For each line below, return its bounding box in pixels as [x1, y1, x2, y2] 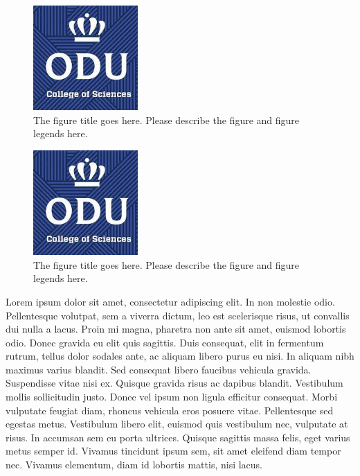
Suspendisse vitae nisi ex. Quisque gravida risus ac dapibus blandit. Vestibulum [6, 376, 343, 390]
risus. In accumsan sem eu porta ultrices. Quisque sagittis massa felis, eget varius [6, 430, 350, 444]
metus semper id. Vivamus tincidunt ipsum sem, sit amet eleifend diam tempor [6, 443, 341, 458]
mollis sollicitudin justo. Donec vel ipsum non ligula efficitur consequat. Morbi [6, 389, 338, 404]
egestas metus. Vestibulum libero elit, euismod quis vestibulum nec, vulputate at [6, 416, 348, 431]
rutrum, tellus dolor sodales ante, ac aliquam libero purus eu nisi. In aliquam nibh [6, 349, 354, 363]
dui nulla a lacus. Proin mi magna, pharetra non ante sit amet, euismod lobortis [6, 321, 346, 336]
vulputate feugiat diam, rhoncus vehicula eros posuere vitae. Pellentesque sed [6, 403, 334, 417]
